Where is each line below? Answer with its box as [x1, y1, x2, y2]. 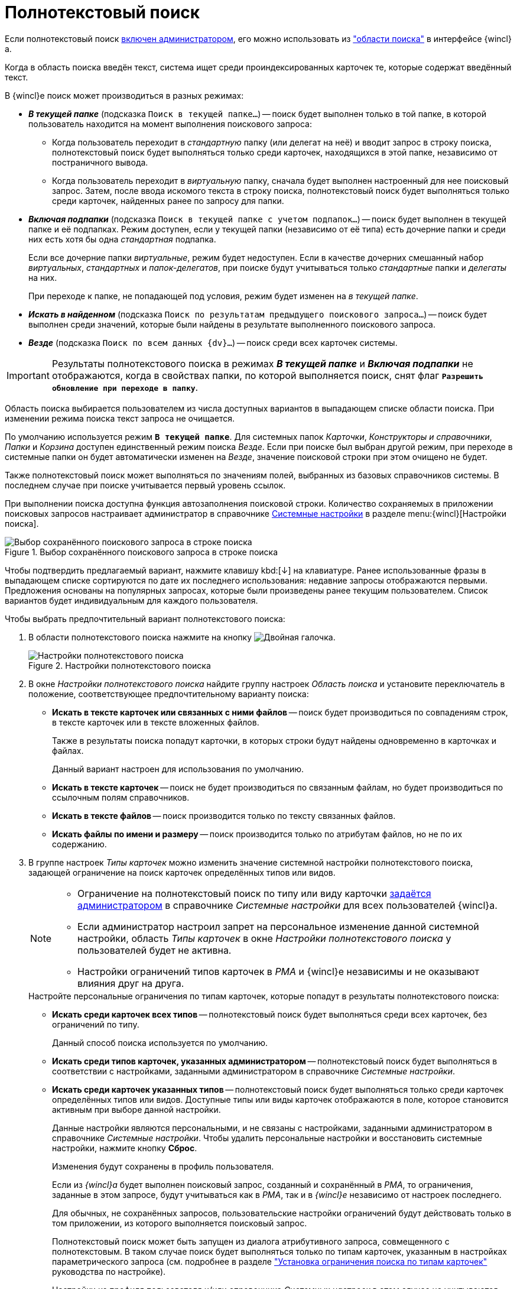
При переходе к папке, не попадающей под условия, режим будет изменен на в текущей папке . [28, 290, 418, 301]
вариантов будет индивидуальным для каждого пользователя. [5, 595, 258, 605]
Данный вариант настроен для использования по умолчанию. [52, 763, 304, 774]
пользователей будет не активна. [77, 944, 232, 956]
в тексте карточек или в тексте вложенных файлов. [52, 717, 259, 727]
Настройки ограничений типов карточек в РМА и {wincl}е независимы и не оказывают [77, 965, 479, 977]
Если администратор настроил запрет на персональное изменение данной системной [77, 920, 479, 932]
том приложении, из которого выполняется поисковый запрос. [52, 1217, 307, 1228]
